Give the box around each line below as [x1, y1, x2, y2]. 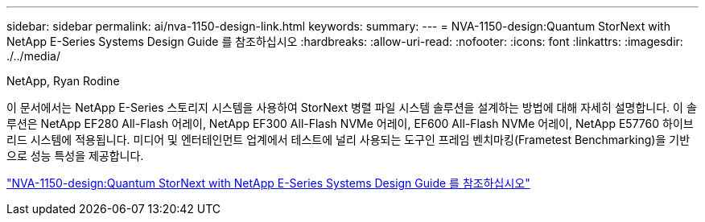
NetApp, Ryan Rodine [6, 74, 120, 88]
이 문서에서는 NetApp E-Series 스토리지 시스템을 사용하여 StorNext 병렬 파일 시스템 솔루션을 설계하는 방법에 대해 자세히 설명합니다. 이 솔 [6, 101, 697, 114]
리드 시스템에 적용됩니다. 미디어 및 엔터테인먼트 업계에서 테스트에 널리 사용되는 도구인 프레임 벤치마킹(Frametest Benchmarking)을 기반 [6, 133, 691, 146]
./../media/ [6, 49, 60, 63]
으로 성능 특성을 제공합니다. [6, 149, 144, 162]
